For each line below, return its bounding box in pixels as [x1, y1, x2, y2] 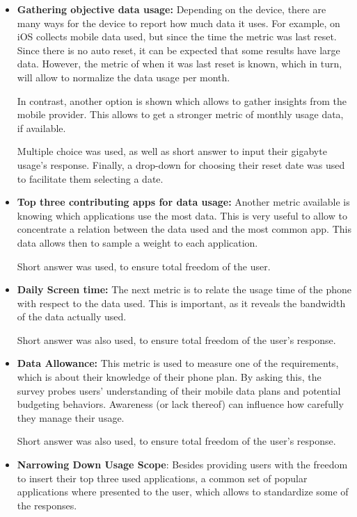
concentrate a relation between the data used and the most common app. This [17, 222, 351, 236]
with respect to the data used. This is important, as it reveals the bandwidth [17, 295, 346, 310]
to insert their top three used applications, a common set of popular [17, 470, 308, 485]
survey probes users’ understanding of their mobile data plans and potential [17, 383, 341, 397]
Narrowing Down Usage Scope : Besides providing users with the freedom [17, 457, 348, 472]
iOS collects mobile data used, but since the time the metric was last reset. [17, 29, 337, 44]
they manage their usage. [17, 410, 125, 425]
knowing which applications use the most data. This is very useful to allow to [17, 208, 347, 222]
